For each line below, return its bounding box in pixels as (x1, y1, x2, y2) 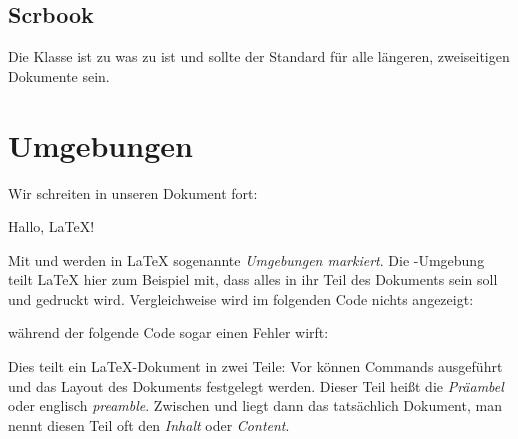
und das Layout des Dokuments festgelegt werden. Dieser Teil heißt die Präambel (8, 375, 504, 396)
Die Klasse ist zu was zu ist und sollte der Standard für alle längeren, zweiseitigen (8, 46, 510, 67)
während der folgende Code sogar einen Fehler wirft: (8, 322, 329, 343)
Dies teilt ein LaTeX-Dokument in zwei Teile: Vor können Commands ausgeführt (8, 356, 503, 377)
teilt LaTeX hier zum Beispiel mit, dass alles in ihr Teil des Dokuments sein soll (8, 269, 498, 290)
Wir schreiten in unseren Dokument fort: (8, 182, 258, 203)
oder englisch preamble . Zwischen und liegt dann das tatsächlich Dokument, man (8, 395, 502, 416)
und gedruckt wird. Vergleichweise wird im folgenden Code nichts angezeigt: (8, 288, 474, 309)
